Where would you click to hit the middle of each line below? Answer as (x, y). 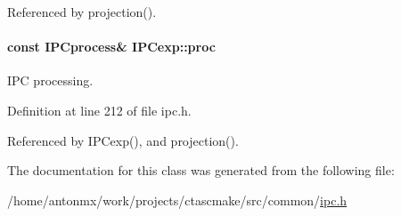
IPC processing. (50, 80)
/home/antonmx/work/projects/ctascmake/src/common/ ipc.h (177, 200)
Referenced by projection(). (82, 12)
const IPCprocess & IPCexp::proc (111, 47)
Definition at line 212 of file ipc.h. (99, 110)
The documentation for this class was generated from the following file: (201, 170)
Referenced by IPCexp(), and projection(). (123, 140)
